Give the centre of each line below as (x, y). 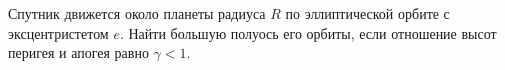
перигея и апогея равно (78, 52)
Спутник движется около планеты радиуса (137, 13)
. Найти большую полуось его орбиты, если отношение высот (308, 32)
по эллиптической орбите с (367, 13)
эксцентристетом (58, 32)
